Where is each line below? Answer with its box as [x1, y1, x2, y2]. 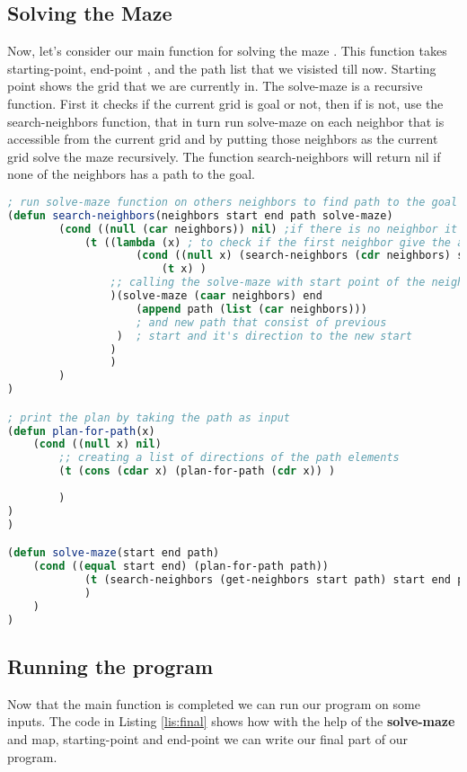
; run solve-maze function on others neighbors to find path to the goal [7, 195, 458, 209]
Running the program [7, 652, 214, 679]
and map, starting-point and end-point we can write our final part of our [7, 729, 408, 748]
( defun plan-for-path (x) [7, 424, 155, 438]
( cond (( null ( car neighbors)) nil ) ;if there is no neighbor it [58, 222, 458, 235]
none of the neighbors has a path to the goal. [7, 164, 255, 183]
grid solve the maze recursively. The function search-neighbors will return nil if [7, 146, 441, 165]
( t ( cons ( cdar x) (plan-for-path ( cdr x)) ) [58, 465, 336, 478]
